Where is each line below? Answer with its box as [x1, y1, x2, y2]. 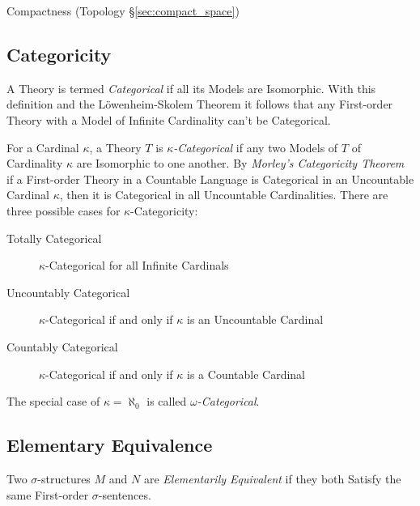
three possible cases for [6, 202, 121, 219]
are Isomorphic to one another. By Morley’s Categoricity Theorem [76, 155, 405, 172]
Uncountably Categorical [6, 283, 130, 300]
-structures [37, 470, 91, 487]
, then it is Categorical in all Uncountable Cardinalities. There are [59, 186, 388, 203]
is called [146, 393, 187, 410]
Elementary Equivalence [6, 432, 213, 457]
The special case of [6, 393, 100, 410]
